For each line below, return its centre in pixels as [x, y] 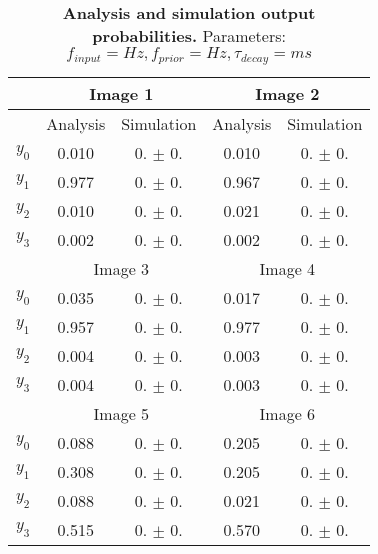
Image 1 [121, 93]
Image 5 [121, 413]
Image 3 [121, 268]
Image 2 [287, 93]
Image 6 [287, 413]
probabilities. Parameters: [189, 35]
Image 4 [287, 268]
